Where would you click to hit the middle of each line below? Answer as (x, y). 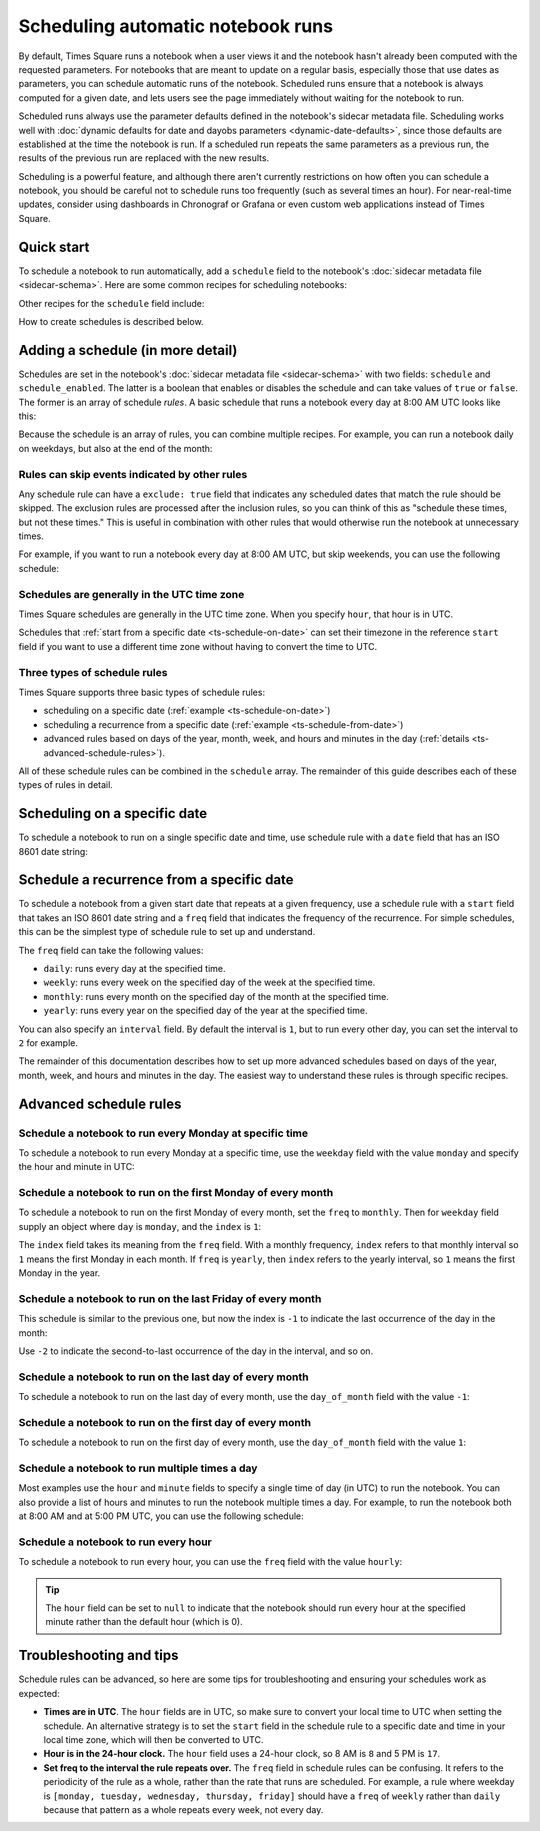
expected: (39, 1693)
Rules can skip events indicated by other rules (133, 474)
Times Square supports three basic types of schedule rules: (141, 692)
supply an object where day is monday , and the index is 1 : (140, 1226)
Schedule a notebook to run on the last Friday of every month (170, 1298)
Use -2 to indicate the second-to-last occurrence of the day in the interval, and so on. (196, 1351)
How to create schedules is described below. (111, 321)
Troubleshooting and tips (98, 1655)
